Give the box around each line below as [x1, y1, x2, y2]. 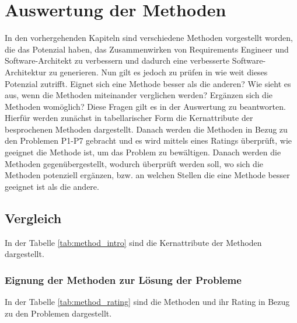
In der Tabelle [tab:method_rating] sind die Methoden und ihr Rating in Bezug [5, 296, 290, 308]
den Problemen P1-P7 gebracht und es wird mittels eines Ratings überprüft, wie [5, 134, 292, 147]
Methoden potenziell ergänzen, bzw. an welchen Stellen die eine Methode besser [5, 169, 290, 181]
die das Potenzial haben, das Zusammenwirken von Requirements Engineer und [5, 43, 289, 55]
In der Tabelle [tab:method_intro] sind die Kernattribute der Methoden [5, 236, 262, 248]
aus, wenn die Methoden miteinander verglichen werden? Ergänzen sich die [5, 89, 273, 101]
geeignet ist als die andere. [5, 180, 99, 192]
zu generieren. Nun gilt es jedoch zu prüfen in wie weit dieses [48, 65, 268, 78]
